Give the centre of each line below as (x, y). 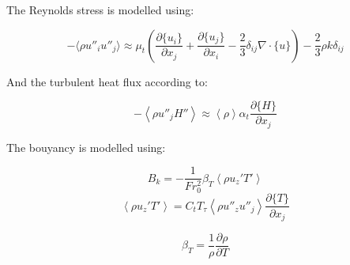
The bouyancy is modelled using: (86, 147)
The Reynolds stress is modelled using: (100, 9)
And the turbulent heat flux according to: (107, 81)
